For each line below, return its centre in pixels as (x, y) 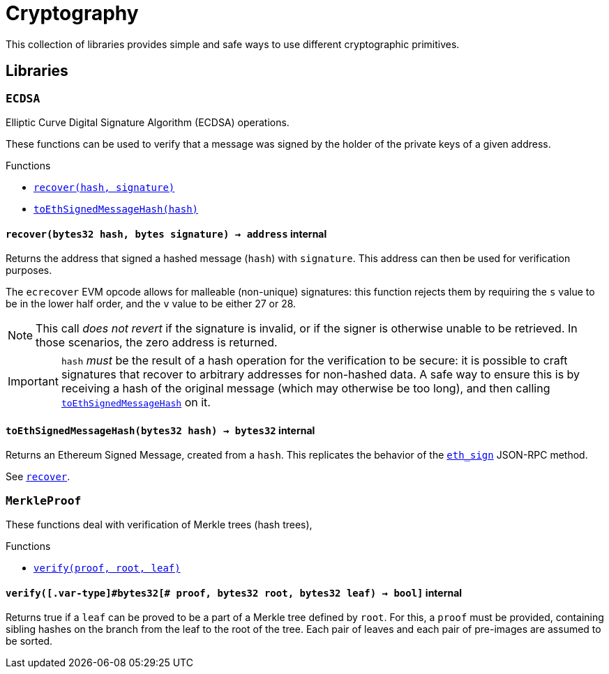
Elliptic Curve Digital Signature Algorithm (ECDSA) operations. (148, 122)
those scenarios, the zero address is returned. (157, 343)
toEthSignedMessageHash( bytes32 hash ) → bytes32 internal (160, 430)
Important (33, 382)
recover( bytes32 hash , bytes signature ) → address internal (166, 233)
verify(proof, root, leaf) (107, 568)
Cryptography (72, 13)
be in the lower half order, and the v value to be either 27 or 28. (151, 304)
